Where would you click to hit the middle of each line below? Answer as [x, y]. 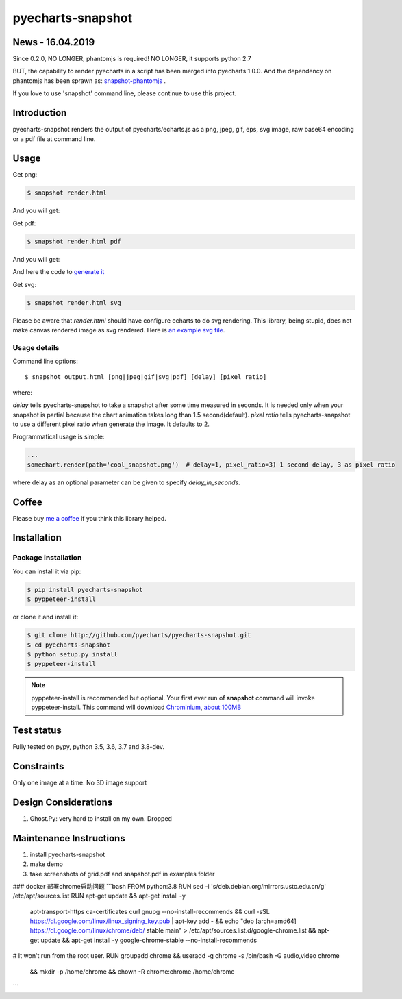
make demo [46, 864]
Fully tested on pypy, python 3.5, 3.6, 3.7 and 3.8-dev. [88, 747]
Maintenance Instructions [69, 838]
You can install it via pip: [47, 571]
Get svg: [25, 284]
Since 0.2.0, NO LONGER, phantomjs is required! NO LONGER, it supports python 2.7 [132, 59]
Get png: [25, 175]
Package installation [47, 558]
